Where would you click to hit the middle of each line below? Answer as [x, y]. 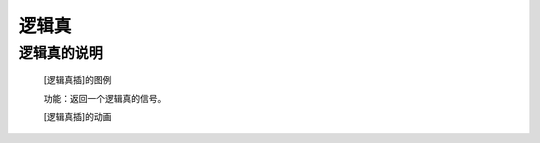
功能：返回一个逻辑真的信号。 [105, 98]
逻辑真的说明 [61, 53]
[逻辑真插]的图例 [77, 80]
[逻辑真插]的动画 [77, 116]
